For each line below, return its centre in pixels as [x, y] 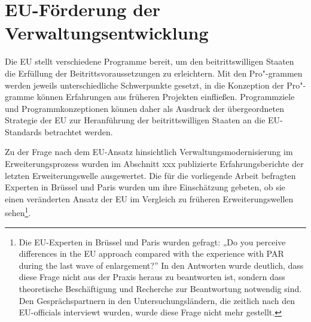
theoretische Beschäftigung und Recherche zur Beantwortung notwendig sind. [160, 289]
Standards [23, 131]
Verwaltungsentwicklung [107, 33]
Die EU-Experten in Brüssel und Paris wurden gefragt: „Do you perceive [152, 242]
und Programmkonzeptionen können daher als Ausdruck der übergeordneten [144, 108]
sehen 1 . [18, 212]
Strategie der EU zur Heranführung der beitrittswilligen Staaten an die [135, 120]
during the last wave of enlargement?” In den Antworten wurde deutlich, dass [161, 265]
